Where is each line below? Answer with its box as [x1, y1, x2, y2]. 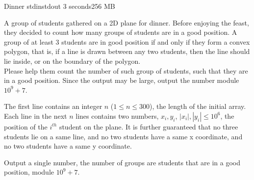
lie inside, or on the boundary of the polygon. [4, 55, 141, 66]
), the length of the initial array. [150, 101, 246, 111]
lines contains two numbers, [76, 110, 159, 121]
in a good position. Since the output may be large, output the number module [4, 75, 239, 85]
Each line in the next [4, 110, 67, 121]
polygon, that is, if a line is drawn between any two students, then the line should [4, 46, 250, 56]
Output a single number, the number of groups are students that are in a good [4, 157, 240, 167]
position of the [4, 121, 48, 131]
